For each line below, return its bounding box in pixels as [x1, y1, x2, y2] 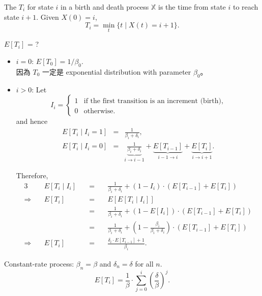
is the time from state [158, 2, 226, 12]
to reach [232, 2, 258, 12]
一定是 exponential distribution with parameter [42, 66, 191, 77]
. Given [36, 11, 59, 22]
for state [27, 2, 53, 12]
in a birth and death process [61, 2, 149, 12]
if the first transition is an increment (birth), [83, 97, 223, 105]
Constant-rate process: [4, 258, 74, 269]
